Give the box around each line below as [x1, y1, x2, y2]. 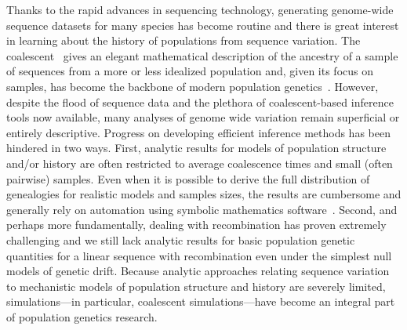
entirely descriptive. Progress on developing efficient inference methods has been [6, 124, 391, 140]
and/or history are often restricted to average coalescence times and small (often [6, 154, 393, 171]
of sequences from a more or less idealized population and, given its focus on [6, 63, 374, 79]
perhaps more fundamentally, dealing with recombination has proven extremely [6, 216, 387, 233]
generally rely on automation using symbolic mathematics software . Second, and [6, 201, 398, 217]
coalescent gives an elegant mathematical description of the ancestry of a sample [6, 47, 398, 63]
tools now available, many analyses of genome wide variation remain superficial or [6, 109, 400, 125]
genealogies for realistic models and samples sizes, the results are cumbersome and [6, 186, 402, 202]
